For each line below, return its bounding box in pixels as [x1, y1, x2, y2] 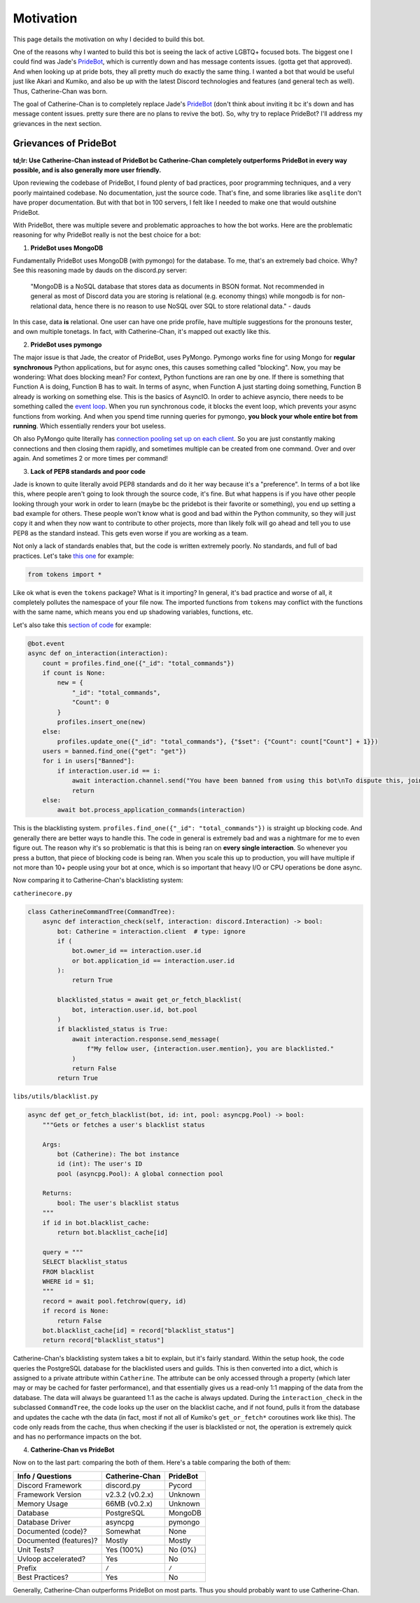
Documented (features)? [17, 1535, 98, 1545]
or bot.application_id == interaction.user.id [71, 956, 234, 965]
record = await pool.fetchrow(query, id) [42, 1297, 187, 1305]
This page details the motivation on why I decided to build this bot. [13, 35, 205, 43]
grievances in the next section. [13, 119, 102, 127]
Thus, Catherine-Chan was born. [13, 87, 108, 95]
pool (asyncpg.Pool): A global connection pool [57, 1170, 224, 1177]
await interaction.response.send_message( [71, 1035, 220, 1043]
